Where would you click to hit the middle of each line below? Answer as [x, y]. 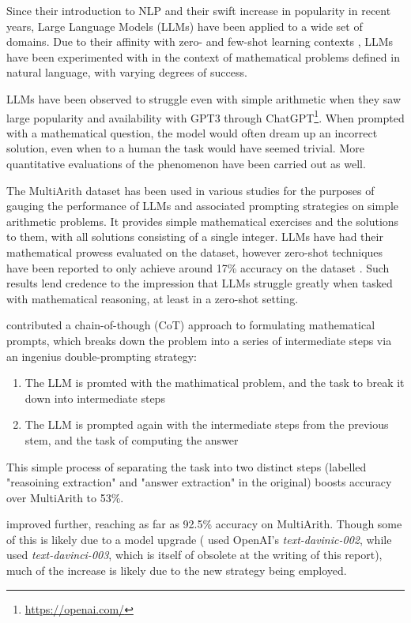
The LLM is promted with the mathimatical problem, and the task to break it [215, 383]
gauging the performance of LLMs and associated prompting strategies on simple [203, 206]
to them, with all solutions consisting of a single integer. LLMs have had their [195, 236]
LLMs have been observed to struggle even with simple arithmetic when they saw [204, 98]
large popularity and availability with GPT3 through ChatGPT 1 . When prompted [205, 116]
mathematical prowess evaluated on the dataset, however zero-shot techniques [195, 251]
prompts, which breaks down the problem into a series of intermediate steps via [199, 340]
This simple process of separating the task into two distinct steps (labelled [187, 466]
